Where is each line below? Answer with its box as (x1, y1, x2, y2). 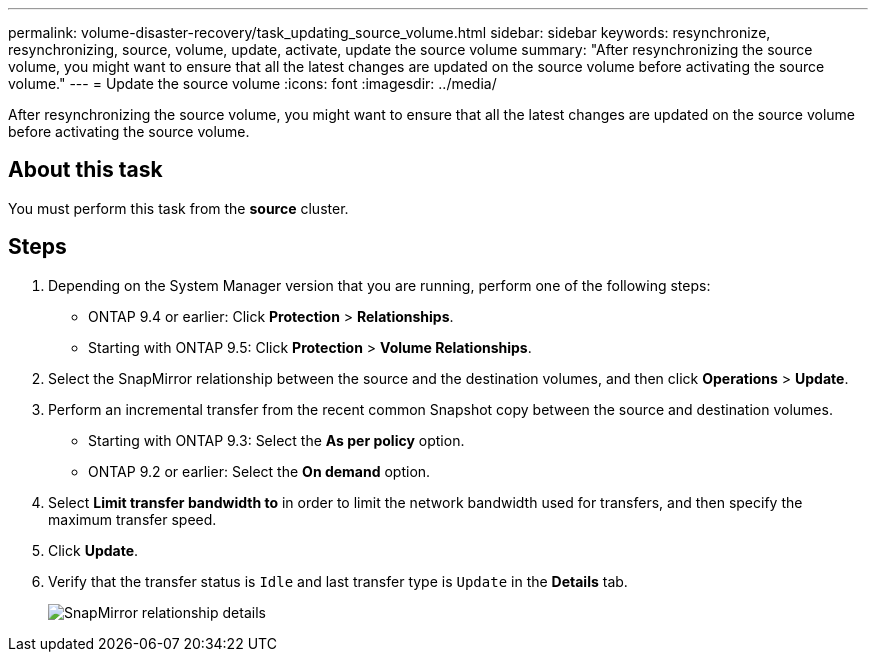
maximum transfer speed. (48, 510, 217, 528)
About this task (8, 157, 163, 183)
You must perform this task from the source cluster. (8, 199, 349, 217)
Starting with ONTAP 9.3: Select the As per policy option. (88, 431, 465, 449)
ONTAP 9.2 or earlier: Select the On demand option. (88, 462, 431, 480)
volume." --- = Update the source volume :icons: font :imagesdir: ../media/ (8, 75, 497, 92)
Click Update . (48, 541, 139, 559)
